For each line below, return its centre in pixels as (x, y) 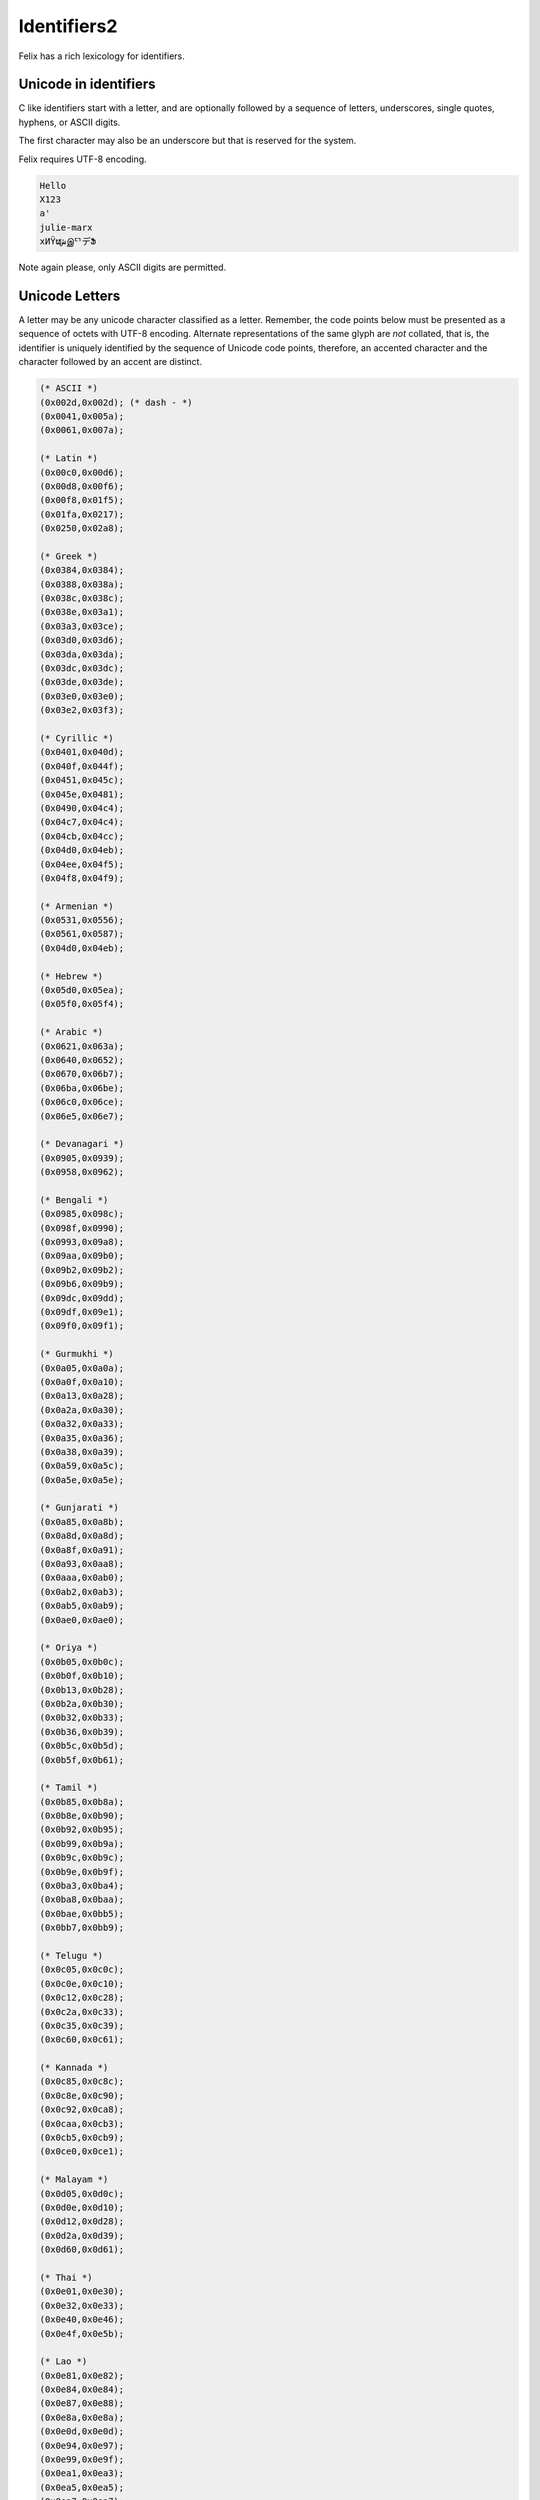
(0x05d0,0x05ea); (82, 990)
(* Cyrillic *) (76, 738)
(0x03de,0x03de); (82, 682)
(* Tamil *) (69, 1788)
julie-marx (66, 227)
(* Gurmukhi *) (76, 1354)
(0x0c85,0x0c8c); (82, 2081)
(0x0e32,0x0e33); (82, 2305)
